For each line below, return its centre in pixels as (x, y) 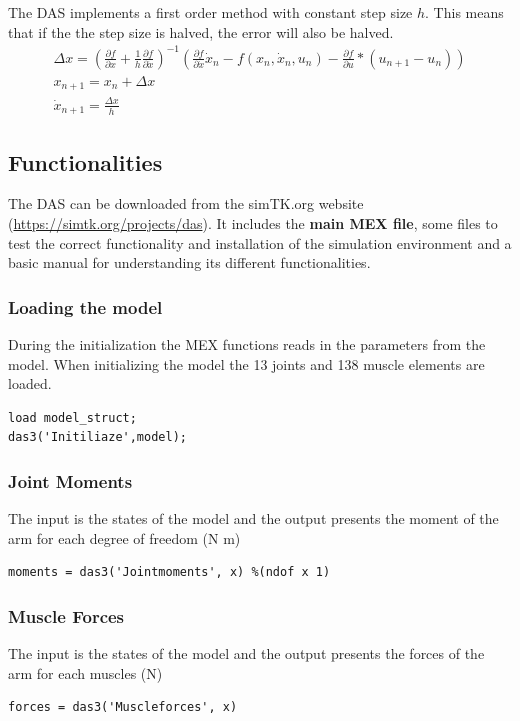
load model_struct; (72, 417)
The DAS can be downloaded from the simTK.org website (186, 203)
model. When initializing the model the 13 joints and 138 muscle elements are (246, 363)
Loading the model (85, 306)
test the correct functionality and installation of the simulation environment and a (260, 242)
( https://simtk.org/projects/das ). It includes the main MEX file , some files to (253, 223)
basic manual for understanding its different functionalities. (189, 262)
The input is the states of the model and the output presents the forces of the (246, 653)
